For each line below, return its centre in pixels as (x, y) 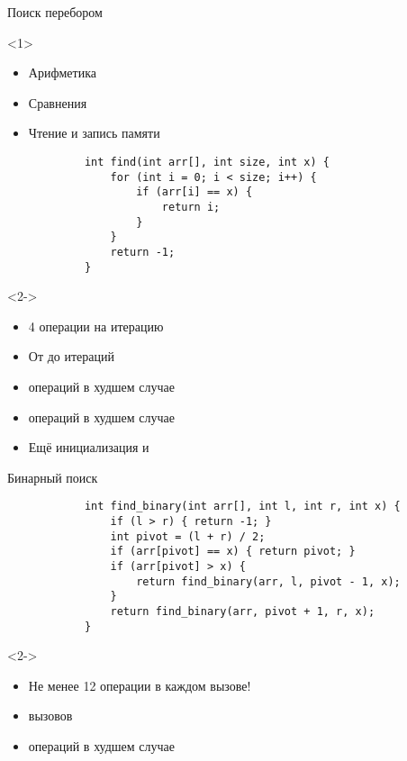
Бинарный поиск (53, 477)
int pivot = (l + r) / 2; (188, 536)
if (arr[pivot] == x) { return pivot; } (233, 552)
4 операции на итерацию (96, 326)
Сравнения (58, 102)
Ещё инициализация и (89, 447)
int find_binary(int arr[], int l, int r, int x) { (242, 507)
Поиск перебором (55, 12)
